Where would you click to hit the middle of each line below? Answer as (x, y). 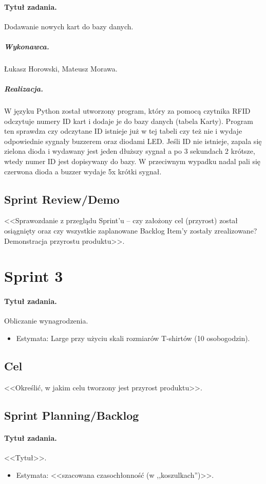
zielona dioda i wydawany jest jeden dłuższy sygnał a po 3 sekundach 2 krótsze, (130, 151)
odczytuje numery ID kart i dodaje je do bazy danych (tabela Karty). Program (129, 121)
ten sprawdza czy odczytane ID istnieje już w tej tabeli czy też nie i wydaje (123, 131)
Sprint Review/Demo (62, 199)
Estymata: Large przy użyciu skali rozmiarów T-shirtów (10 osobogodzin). (133, 338)
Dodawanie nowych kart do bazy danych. (69, 26)
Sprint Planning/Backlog (72, 415)
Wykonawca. (27, 46)
